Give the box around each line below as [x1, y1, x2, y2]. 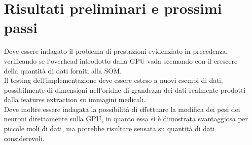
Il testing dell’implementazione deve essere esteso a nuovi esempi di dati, [4, 75, 223, 85]
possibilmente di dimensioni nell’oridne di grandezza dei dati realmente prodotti [4, 84, 246, 95]
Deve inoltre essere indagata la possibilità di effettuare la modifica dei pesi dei [4, 104, 240, 114]
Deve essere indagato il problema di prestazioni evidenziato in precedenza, [4, 46, 228, 56]
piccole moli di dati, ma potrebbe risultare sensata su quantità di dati [4, 123, 215, 134]
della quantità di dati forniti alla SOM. [4, 65, 122, 75]
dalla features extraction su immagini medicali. [4, 94, 146, 105]
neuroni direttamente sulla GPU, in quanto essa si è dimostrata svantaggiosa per [4, 113, 248, 124]
